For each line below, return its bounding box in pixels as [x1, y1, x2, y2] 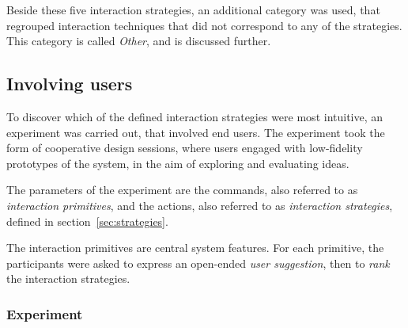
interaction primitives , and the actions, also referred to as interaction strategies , [6, 196, 393, 213]
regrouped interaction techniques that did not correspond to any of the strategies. [6, 17, 402, 33]
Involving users [6, 71, 133, 96]
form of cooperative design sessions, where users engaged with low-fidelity [6, 139, 363, 156]
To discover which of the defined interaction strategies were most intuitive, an [6, 108, 383, 124]
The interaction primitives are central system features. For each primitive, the [6, 239, 384, 256]
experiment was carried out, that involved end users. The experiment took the [6, 124, 385, 140]
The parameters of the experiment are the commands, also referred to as [6, 181, 358, 198]
